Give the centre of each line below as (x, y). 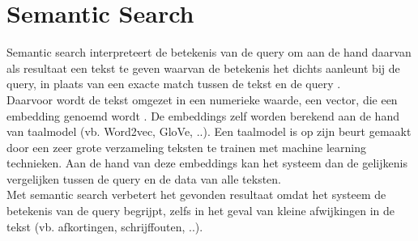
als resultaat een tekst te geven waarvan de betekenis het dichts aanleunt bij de (203, 68)
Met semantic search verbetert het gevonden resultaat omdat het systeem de (196, 194)
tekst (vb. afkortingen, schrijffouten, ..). (105, 226)
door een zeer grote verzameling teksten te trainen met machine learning (186, 147)
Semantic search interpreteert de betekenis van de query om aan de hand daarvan (209, 52)
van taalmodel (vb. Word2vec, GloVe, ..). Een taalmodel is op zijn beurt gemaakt (209, 131)
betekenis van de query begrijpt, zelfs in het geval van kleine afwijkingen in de (200, 211)
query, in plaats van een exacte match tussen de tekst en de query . (174, 84)
